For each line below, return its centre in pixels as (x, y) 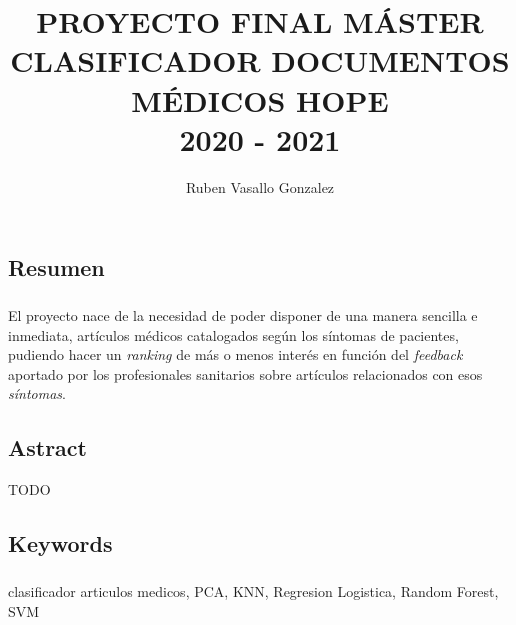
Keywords (60, 543)
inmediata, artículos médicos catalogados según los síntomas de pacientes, (233, 334)
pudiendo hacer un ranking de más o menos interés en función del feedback (235, 354)
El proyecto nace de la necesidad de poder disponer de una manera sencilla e (243, 315)
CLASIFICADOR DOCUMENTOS (260, 60)
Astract (47, 447)
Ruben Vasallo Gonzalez (260, 186)
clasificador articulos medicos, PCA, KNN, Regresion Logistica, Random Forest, (253, 590)
